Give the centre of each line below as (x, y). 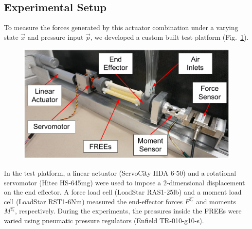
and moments (216, 201)
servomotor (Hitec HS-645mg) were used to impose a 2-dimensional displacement (125, 182)
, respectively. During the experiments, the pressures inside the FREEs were (128, 211)
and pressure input (55, 37)
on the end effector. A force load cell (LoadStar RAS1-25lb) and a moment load (123, 192)
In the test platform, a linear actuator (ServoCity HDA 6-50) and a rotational (120, 172)
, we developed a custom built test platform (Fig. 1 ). (169, 37)
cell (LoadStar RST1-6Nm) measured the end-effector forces (93, 201)
